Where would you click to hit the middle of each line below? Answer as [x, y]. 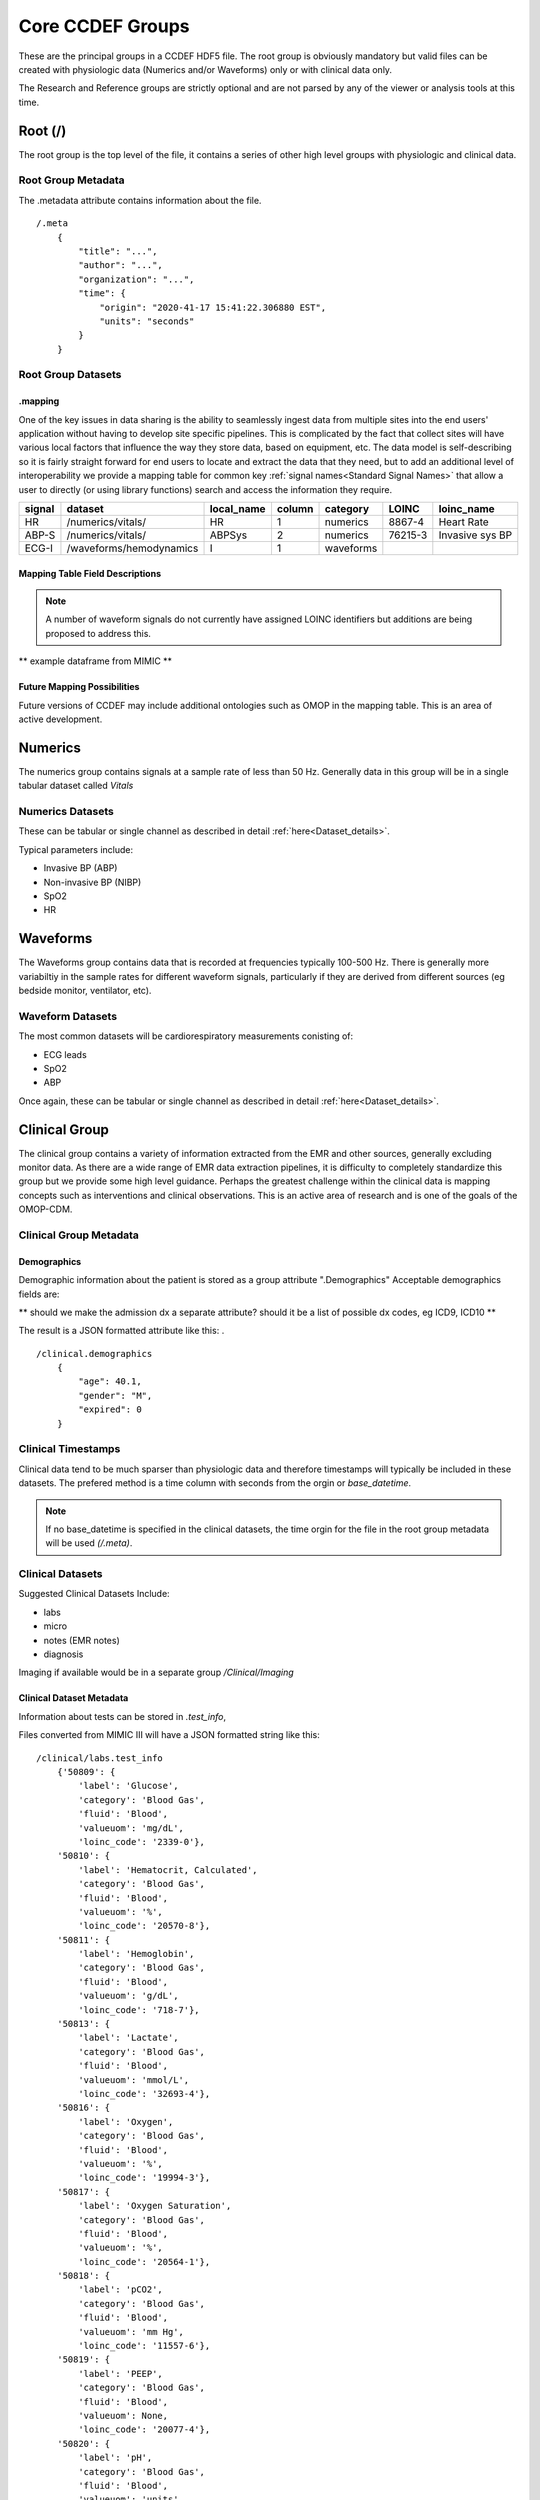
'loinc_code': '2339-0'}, [141, 1841]
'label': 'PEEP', [121, 2373]
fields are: [39, 1294]
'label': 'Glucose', [128, 1786]
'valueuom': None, [123, 2415]
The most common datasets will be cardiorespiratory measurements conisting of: [186, 1036]
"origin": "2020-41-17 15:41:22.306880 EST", [213, 307]
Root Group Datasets [70, 375]
